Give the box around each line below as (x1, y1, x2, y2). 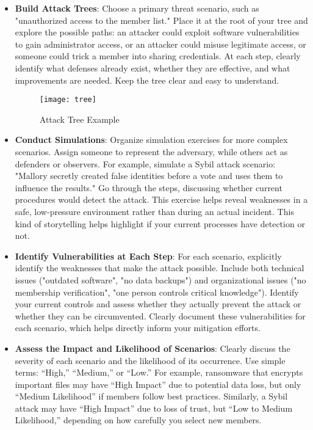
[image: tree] (39, 95, 96, 104)
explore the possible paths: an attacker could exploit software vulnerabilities (15, 26, 300, 38)
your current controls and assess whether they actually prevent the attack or (15, 297, 301, 310)
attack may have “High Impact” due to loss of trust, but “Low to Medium (15, 401, 293, 414)
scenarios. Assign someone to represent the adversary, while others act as (15, 145, 288, 158)
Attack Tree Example (39, 112, 120, 125)
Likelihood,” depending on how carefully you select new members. (15, 414, 262, 426)
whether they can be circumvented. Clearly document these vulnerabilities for (15, 309, 306, 322)
